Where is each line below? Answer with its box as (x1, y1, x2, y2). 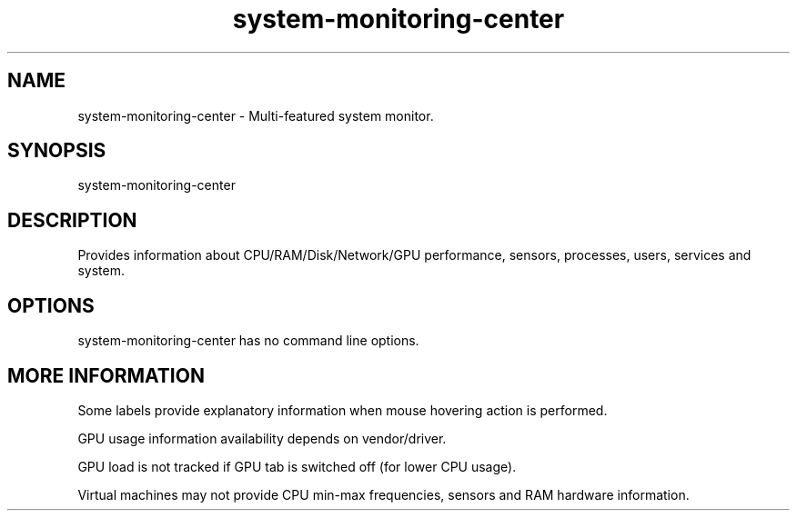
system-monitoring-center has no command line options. (77, 333, 419, 349)
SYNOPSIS (7, 139, 106, 163)
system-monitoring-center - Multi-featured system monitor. (77, 107, 434, 124)
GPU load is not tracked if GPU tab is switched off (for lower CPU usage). (77, 458, 517, 474)
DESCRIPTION (7, 208, 137, 232)
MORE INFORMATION (7, 364, 205, 387)
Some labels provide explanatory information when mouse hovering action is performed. (77, 402, 608, 418)
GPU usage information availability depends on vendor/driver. (77, 430, 447, 446)
